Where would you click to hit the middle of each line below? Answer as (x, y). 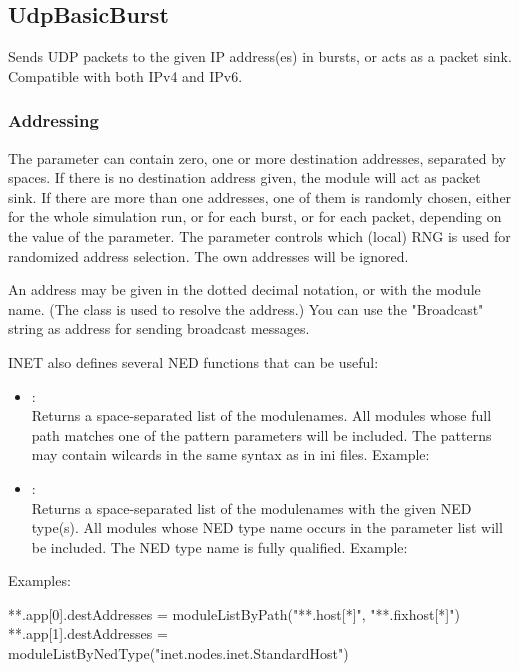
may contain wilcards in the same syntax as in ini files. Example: (230, 454)
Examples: (39, 580)
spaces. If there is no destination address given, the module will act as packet (244, 177)
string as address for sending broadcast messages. (159, 328)
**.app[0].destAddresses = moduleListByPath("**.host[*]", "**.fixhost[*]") (234, 613)
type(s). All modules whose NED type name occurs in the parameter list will (267, 527)
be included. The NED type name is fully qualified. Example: (219, 546)
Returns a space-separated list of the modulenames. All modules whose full (261, 415)
